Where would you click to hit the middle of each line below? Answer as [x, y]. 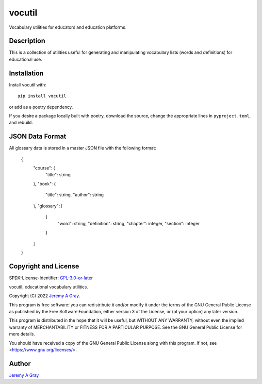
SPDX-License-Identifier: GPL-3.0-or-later [51, 278]
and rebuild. [21, 123]
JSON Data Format [38, 137]
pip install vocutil [42, 96]
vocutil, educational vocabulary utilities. [49, 287]
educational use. [25, 59]
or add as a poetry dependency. [41, 107]
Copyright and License [44, 266]
